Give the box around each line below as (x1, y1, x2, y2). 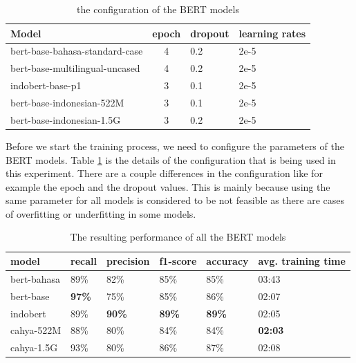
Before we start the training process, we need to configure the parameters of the (6, 138, 344, 153)
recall (71, 254, 97, 268)
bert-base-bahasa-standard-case (10, 44, 143, 58)
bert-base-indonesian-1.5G (10, 112, 121, 127)
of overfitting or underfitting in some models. (6, 206, 196, 221)
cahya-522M (10, 323, 62, 337)
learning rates (238, 26, 306, 40)
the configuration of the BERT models (77, 2, 239, 16)
